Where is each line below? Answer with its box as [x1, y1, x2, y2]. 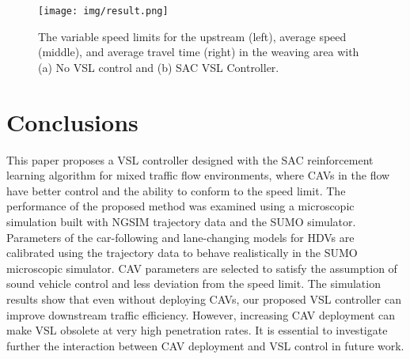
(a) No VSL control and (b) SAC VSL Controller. [38, 59, 279, 75]
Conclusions [6, 105, 139, 138]
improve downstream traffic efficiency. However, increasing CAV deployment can [6, 306, 396, 323]
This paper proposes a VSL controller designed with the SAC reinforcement [6, 151, 374, 168]
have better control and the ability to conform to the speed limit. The [6, 182, 346, 198]
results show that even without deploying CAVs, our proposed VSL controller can [6, 290, 401, 307]
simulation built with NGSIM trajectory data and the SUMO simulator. [6, 213, 356, 229]
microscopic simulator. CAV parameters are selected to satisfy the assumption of [6, 259, 397, 276]
